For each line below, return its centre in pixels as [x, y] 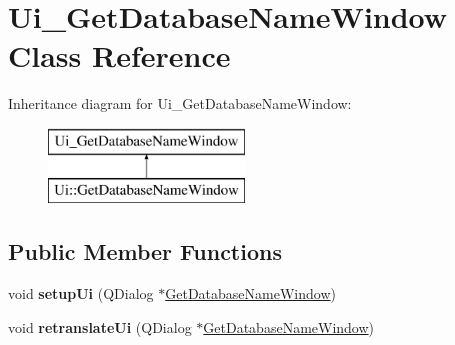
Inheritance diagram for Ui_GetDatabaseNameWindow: [180, 103]
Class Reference [119, 55]
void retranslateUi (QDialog [100, 326]
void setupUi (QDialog [81, 293]
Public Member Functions [145, 251]
